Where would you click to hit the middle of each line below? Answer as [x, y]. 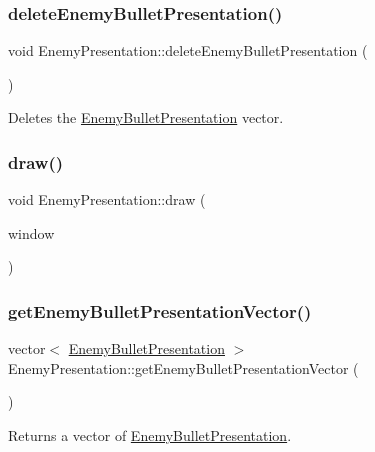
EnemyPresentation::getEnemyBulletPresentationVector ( [183, 367]
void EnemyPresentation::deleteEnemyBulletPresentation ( [188, 50]
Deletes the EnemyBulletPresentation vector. [146, 117]
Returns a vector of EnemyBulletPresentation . [150, 435]
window [31, 232]
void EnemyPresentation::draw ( [107, 199]
